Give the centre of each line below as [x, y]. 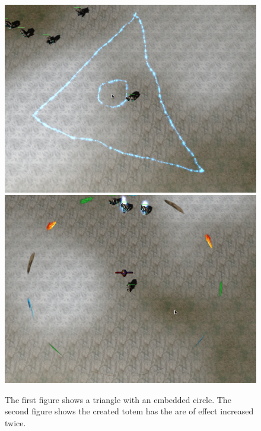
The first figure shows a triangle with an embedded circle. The [118, 399]
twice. [15, 423]
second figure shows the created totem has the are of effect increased [129, 411]
